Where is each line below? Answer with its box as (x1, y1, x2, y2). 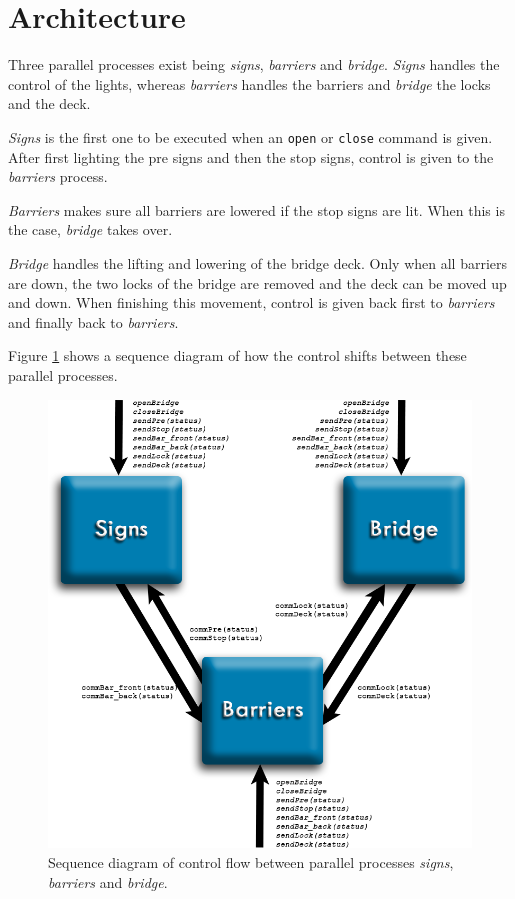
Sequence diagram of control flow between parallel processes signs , (48, 851, 454, 872)
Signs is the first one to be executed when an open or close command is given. (8, 126, 493, 147)
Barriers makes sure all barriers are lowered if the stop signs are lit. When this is (8, 199, 505, 220)
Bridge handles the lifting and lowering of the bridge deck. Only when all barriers (8, 252, 507, 273)
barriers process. (8, 166, 108, 187)
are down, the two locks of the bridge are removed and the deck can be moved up (8, 272, 507, 293)
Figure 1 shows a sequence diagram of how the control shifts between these (8, 345, 467, 366)
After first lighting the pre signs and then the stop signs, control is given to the (8, 146, 494, 167)
